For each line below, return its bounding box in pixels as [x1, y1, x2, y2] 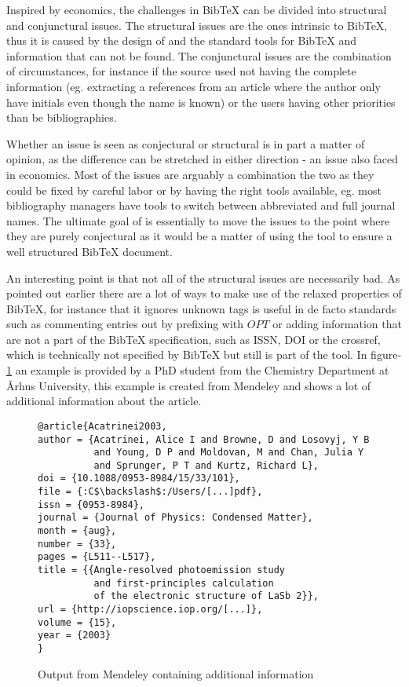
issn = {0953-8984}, [38, 499, 145, 510]
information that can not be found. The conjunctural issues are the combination [6, 47, 392, 64]
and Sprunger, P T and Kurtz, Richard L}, [93, 459, 319, 471]
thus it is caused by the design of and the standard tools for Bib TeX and [6, 32, 357, 49]
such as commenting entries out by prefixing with [6, 316, 244, 332]
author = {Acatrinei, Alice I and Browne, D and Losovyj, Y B [38, 433, 370, 445]
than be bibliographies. [6, 109, 117, 126]
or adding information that [272, 316, 402, 332]
